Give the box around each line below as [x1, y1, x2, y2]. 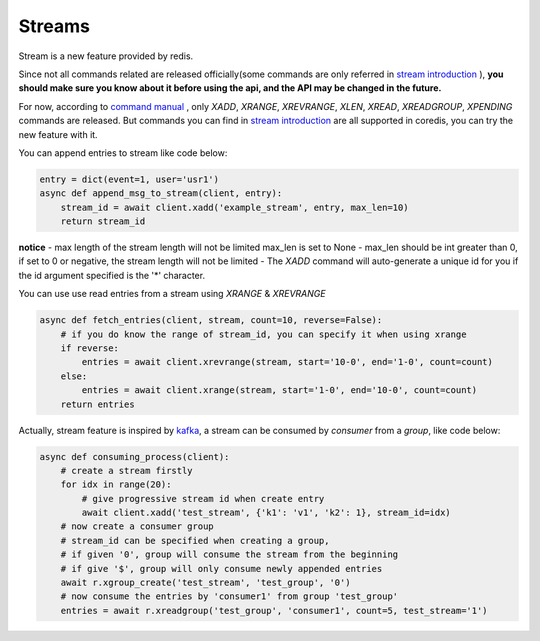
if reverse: [60, 342, 120, 354]
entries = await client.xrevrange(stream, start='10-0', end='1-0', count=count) [81, 356, 494, 368]
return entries [60, 398, 135, 410]
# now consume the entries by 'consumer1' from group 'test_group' [60, 591, 399, 602]
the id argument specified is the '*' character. [18, 269, 205, 281]
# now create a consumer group [60, 521, 214, 532]
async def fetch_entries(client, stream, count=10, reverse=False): [39, 315, 383, 326]
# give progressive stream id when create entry [81, 493, 325, 504]
